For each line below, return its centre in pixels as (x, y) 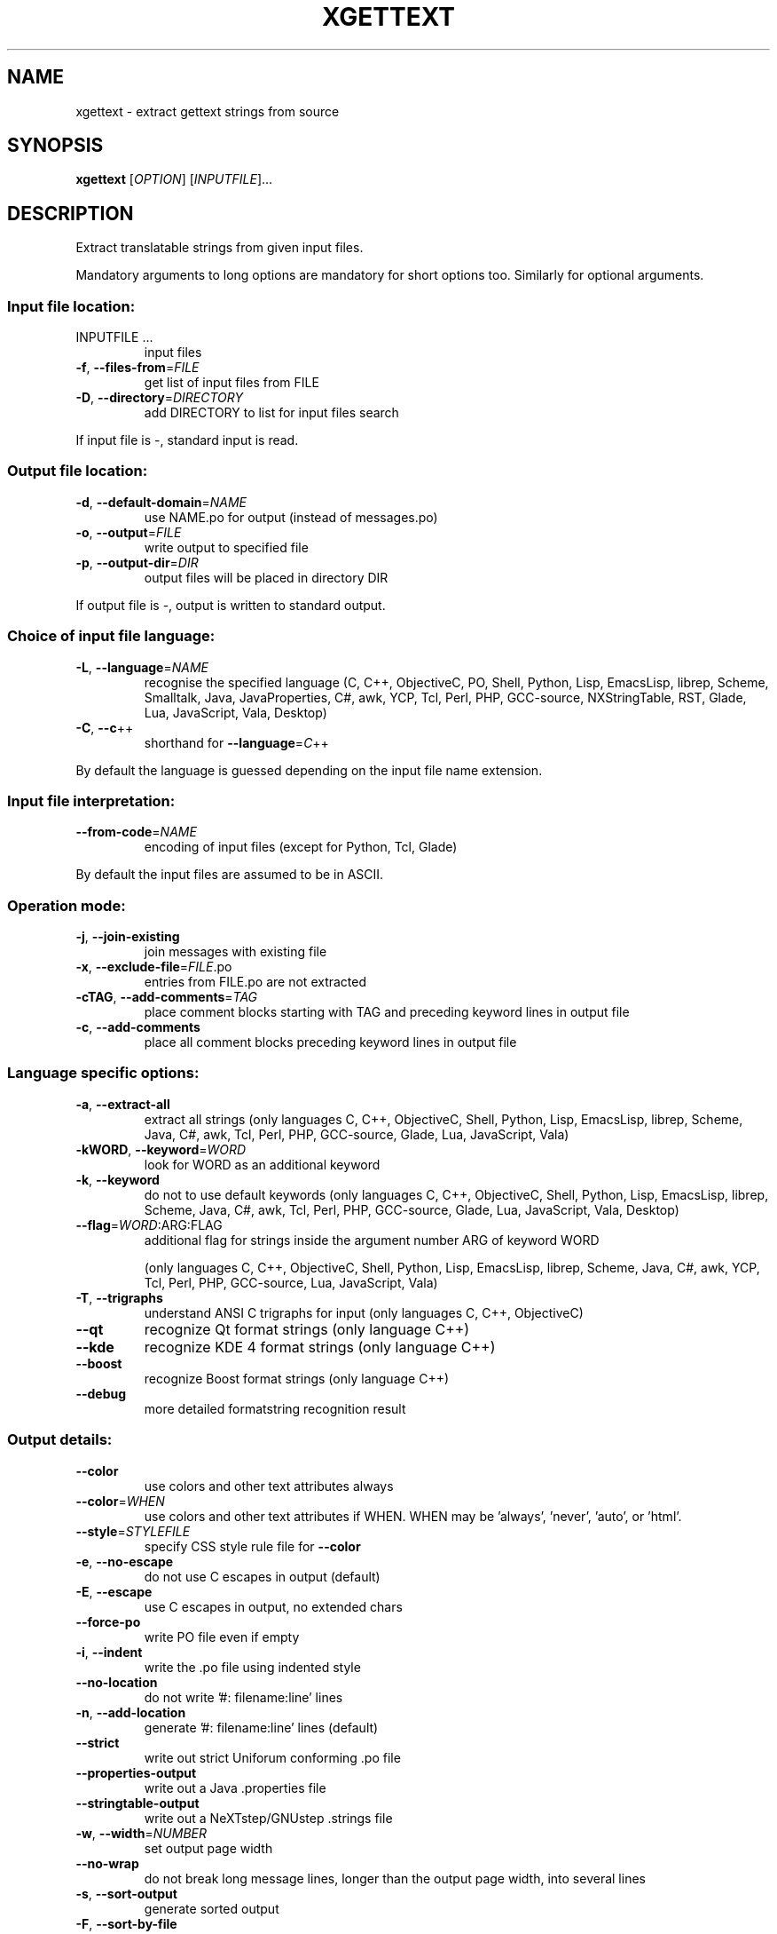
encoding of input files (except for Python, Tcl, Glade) (301, 847)
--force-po (108, 1621)
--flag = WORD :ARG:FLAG (149, 1225)
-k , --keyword (118, 1179)
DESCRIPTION (71, 213)
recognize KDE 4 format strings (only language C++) (320, 1347)
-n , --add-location (131, 1712)
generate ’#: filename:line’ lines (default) (261, 1727)
